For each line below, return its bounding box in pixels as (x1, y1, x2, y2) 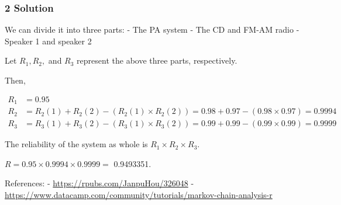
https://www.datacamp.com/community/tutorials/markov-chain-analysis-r (5, 188, 273, 200)
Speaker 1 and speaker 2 (5, 34, 92, 47)
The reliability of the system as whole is (5, 138, 148, 150)
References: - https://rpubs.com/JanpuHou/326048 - (5, 177, 194, 189)
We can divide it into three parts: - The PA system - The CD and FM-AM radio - (5, 23, 299, 36)
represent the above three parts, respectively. (77, 54, 237, 67)
